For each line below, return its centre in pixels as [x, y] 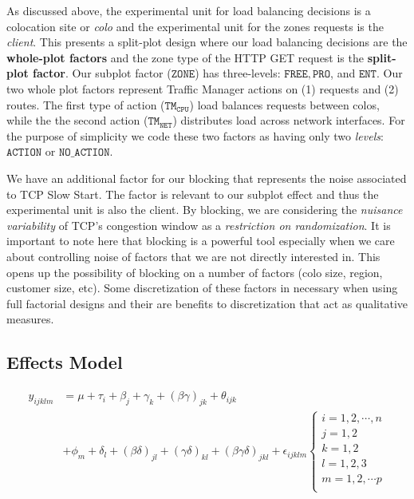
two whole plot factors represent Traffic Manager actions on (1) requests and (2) [203, 88]
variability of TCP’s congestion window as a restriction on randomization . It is [199, 225]
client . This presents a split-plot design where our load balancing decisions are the [207, 42]
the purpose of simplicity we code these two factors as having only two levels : [195, 135]
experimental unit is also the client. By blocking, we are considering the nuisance [205, 210]
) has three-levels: [238, 73]
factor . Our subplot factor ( [102, 73]
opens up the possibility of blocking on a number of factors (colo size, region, [195, 272]
